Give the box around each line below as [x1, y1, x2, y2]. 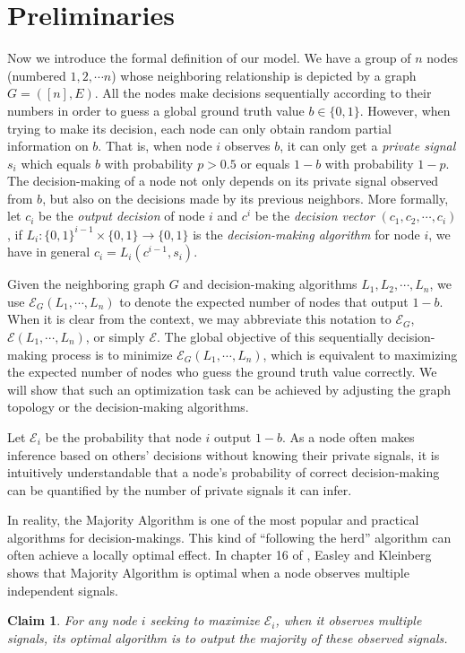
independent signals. [7, 580, 118, 599]
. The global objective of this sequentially [156, 326, 383, 345]
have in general [7, 242, 90, 261]
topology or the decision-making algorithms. [7, 397, 249, 416]
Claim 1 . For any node [7, 611, 137, 630]
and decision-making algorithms [183, 274, 357, 293]
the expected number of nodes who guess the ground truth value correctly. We [7, 362, 437, 381]
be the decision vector [254, 206, 375, 225]
